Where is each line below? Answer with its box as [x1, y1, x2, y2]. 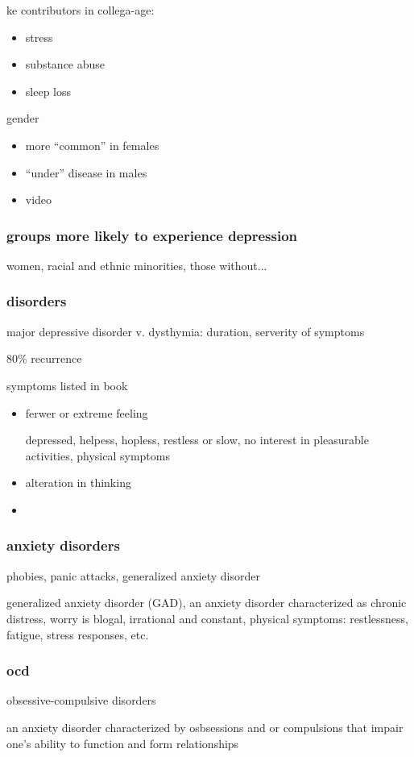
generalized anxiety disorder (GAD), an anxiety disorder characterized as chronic [6, 594, 407, 611]
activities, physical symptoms [25, 447, 170, 464]
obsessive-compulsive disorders [6, 692, 156, 709]
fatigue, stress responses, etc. [6, 626, 149, 643]
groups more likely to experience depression [6, 225, 298, 245]
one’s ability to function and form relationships [6, 734, 239, 751]
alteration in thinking [25, 474, 131, 491]
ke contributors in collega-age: [6, 2, 155, 18]
